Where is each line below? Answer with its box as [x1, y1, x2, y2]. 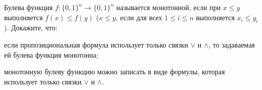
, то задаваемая [208, 39, 255, 50]
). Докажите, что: [4, 22, 58, 33]
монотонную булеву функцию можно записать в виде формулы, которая [4, 66, 225, 77]
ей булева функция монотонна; [4, 49, 99, 60]
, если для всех [115, 12, 162, 22]
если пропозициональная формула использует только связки [4, 39, 189, 50]
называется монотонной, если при [116, 2, 221, 12]
